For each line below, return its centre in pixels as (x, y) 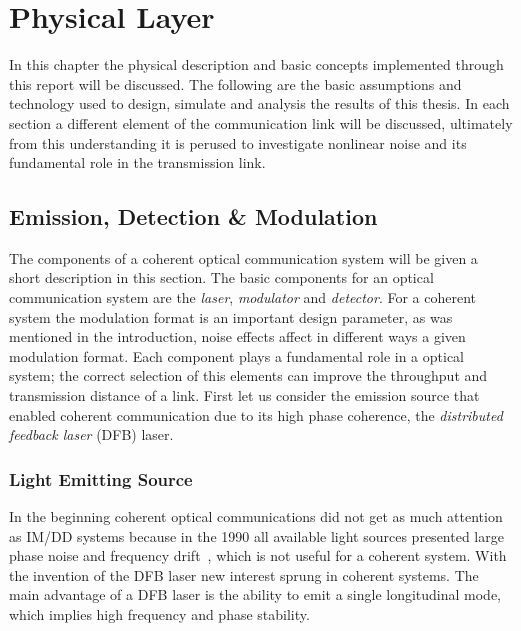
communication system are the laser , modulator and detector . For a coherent (243, 297)
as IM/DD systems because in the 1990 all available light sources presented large (256, 535)
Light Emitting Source (101, 478)
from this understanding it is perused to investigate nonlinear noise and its (238, 142)
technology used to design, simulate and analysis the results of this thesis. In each (259, 103)
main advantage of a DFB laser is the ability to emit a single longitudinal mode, (255, 594)
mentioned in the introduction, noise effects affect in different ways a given (237, 336)
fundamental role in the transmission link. (137, 162)
